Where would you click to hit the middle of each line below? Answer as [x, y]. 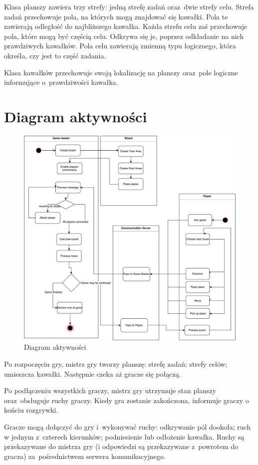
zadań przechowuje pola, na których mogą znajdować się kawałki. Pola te [116, 16]
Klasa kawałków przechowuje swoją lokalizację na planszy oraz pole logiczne [121, 72]
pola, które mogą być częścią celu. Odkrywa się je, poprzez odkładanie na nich [124, 36]
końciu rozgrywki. [31, 410]
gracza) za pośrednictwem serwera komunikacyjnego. [85, 456]
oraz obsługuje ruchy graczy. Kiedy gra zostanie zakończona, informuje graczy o [127, 400]
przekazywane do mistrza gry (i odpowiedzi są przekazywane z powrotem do [121, 446]
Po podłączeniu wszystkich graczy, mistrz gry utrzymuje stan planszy [110, 390]
